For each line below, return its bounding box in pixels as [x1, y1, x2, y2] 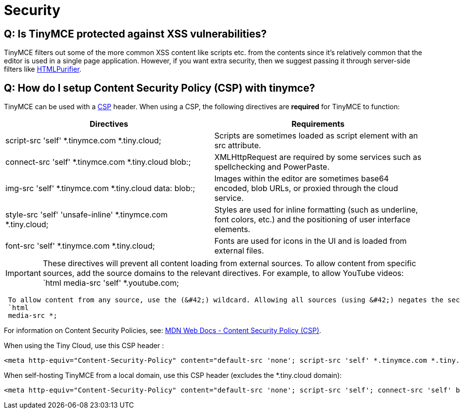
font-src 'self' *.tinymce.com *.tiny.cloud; [5, 241, 155, 251]
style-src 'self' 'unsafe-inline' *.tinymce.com [5, 210, 168, 220]
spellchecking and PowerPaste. [214, 162, 330, 172]
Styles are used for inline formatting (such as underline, [214, 205, 418, 215]
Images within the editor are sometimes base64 [214, 174, 389, 184]
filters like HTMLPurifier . [4, 65, 81, 74]
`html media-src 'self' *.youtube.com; [42, 278, 179, 288]
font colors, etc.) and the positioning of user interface [214, 215, 411, 225]
